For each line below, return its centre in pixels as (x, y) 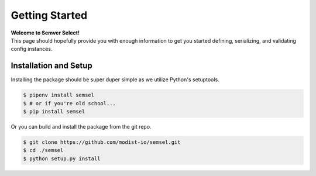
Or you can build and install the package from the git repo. (81, 126)
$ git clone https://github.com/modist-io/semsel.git (102, 142)
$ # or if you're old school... (70, 103)
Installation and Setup (52, 66)
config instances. (32, 49)
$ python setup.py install (62, 158)
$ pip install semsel (54, 111)
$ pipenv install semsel (59, 95)
